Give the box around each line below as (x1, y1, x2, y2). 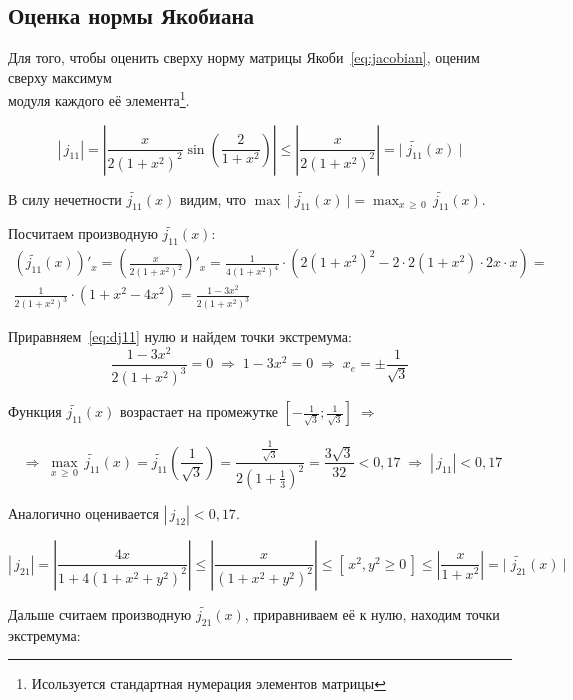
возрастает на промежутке (119, 401, 279, 422)
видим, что (179, 188, 247, 209)
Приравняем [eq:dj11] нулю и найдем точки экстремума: (8, 326, 352, 347)
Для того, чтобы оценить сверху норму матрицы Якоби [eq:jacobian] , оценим (8, 47, 480, 68)
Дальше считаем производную (8, 603, 192, 624)
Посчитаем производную (8, 223, 158, 244)
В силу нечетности (8, 188, 122, 209)
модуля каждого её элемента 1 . (8, 87, 190, 111)
